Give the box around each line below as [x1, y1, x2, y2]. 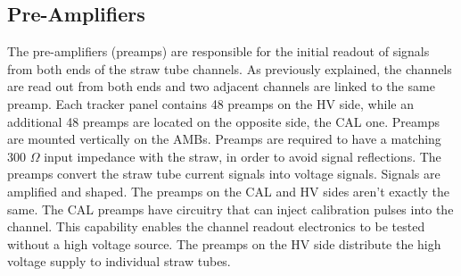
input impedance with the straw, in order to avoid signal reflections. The [44, 146, 441, 165]
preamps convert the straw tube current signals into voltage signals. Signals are [7, 164, 440, 183]
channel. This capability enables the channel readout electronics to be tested [7, 217, 425, 236]
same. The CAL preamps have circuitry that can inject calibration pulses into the [7, 199, 454, 218]
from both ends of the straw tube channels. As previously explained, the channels [7, 59, 452, 78]
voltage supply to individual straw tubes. [7, 252, 231, 271]
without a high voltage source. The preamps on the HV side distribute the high [7, 234, 441, 253]
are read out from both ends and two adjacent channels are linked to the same [7, 77, 435, 96]
